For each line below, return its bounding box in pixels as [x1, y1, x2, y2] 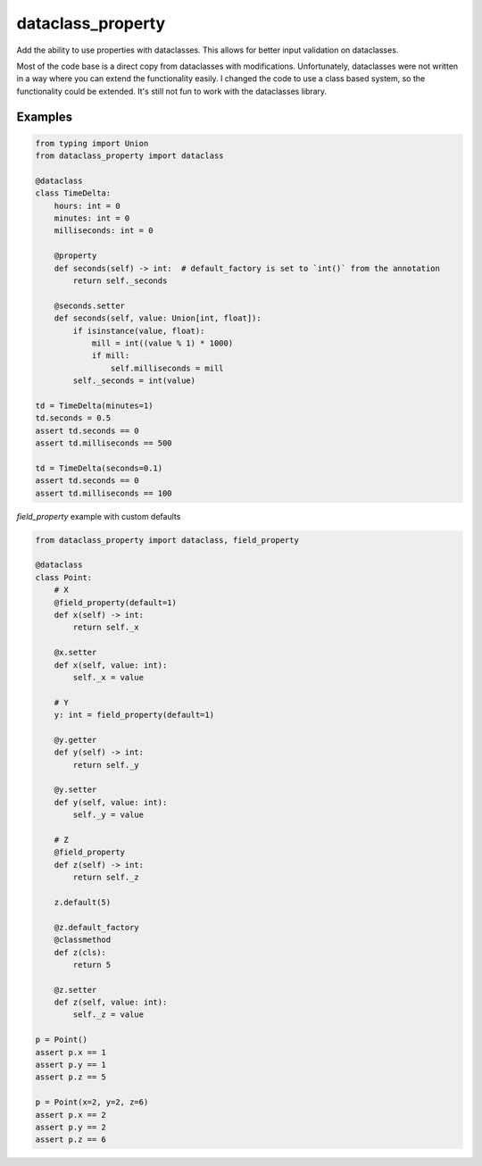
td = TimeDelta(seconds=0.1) [35, 462, 163, 473]
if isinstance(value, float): [72, 326, 205, 336]
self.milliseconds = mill [110, 362, 224, 373]
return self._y [72, 760, 140, 770]
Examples [16, 109, 73, 124]
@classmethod [54, 935, 112, 945]
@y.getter [54, 735, 97, 745]
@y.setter [54, 785, 97, 795]
